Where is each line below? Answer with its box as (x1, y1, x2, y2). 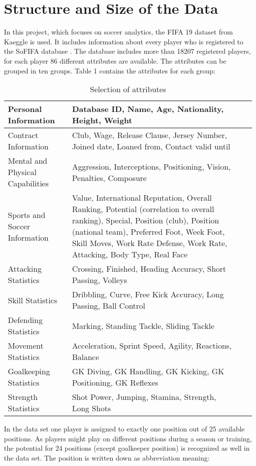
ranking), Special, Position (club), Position (72, 215, 219, 226)
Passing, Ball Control (72, 300, 146, 312)
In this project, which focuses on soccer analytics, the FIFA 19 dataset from (4, 27, 233, 37)
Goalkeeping (8, 365, 50, 377)
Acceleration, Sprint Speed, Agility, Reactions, (72, 340, 232, 352)
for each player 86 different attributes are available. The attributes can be (4, 55, 226, 66)
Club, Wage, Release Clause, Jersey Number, (72, 129, 227, 141)
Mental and (8, 155, 48, 167)
